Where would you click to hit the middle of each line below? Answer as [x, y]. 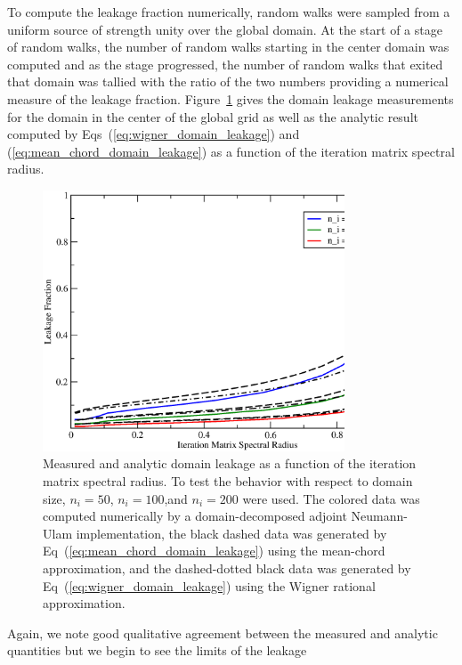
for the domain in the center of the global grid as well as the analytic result [213, 116]
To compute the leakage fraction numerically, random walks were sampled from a [229, 12]
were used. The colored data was [331, 498]
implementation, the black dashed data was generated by [231, 533]
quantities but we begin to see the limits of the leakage [157, 650]
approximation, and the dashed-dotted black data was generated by [227, 568]
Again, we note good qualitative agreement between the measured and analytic [223, 633]
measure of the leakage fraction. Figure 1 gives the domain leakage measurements [231, 98]
